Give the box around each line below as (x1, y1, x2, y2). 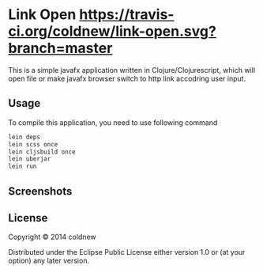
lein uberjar (8, 155, 51, 163)
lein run (8, 162, 37, 171)
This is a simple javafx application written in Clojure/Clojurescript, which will (8, 65, 255, 74)
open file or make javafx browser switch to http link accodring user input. (8, 74, 246, 83)
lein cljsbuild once (8, 148, 77, 156)
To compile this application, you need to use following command (8, 117, 218, 127)
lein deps (8, 133, 41, 141)
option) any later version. (8, 256, 89, 266)
